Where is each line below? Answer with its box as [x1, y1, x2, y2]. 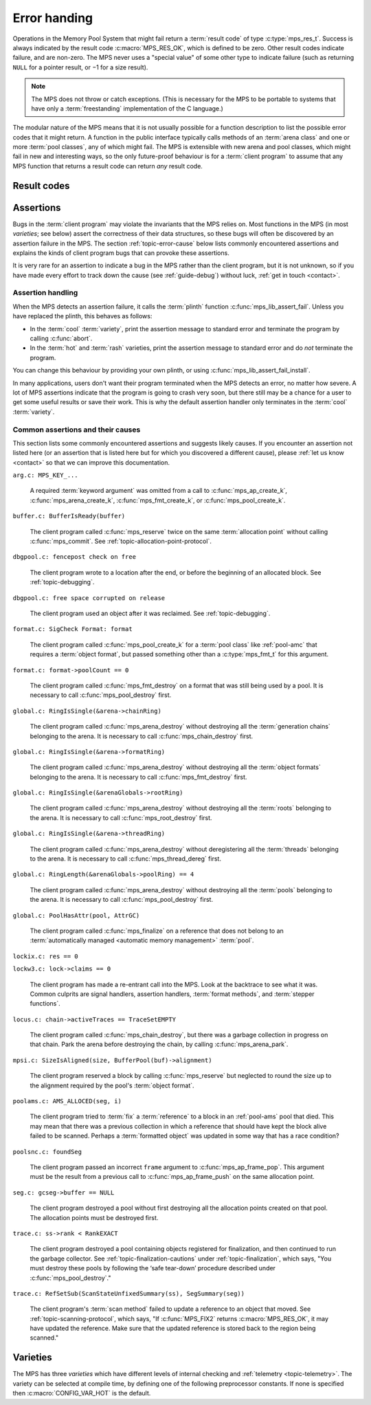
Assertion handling [12, 288, 78, 298]
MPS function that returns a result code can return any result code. [12, 162, 203, 170]
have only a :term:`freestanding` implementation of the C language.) [31, 104, 223, 113]
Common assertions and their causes [12, 425, 141, 434]
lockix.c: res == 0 [12, 952, 78, 960]
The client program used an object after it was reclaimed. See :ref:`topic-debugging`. [30, 609, 271, 617]
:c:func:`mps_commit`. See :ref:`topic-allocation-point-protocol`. [30, 537, 212, 546]
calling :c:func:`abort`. [30, 334, 93, 343]
